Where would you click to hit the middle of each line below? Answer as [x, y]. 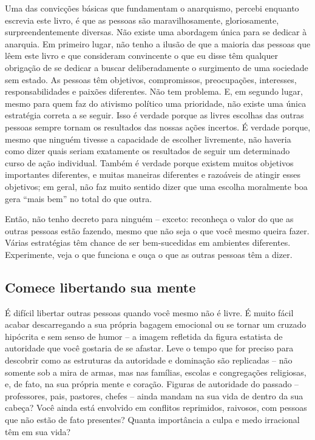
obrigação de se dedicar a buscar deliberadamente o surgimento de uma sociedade [157, 67]
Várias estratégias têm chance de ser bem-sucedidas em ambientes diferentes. [148, 242]
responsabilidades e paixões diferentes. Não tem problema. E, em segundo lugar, [154, 91]
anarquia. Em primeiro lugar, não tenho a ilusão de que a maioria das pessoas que [158, 43]
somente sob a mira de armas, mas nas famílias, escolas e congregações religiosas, [156, 372]
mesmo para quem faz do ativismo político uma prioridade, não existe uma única [156, 103]
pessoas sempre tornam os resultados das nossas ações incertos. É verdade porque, [158, 127]
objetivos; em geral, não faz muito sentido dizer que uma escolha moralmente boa [156, 186]
